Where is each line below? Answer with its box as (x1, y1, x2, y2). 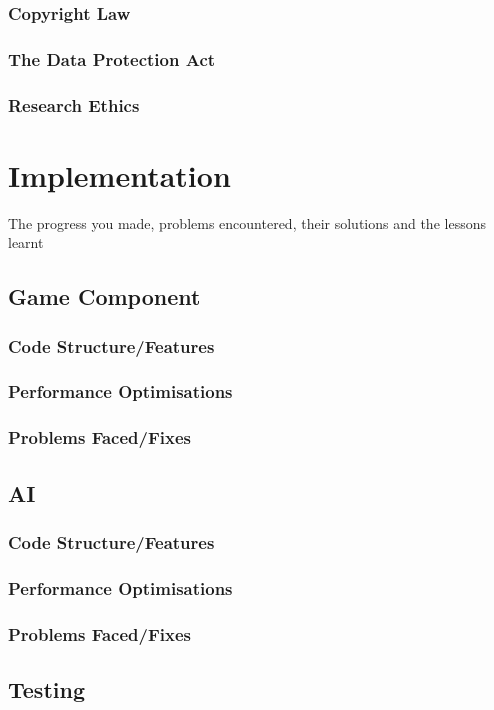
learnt (8, 232, 44, 253)
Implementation (8, 154, 231, 195)
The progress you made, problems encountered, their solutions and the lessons (8, 212, 486, 233)
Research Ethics (8, 92, 140, 117)
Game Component (8, 281, 201, 312)
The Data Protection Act (8, 46, 216, 71)
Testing (8, 673, 85, 704)
